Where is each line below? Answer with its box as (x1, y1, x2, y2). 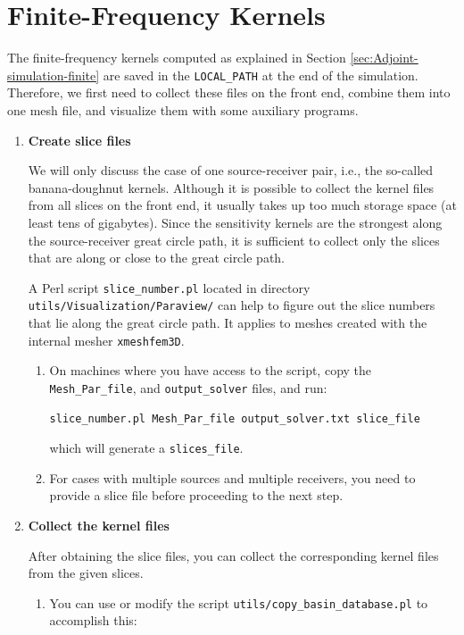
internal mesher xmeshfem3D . (28, 330, 185, 349)
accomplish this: (49, 611, 137, 630)
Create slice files (28, 130, 131, 149)
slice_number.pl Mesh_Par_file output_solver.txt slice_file (49, 412, 420, 425)
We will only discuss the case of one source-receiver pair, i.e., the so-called (28, 161, 434, 180)
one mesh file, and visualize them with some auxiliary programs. (7, 100, 359, 119)
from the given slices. (28, 564, 144, 582)
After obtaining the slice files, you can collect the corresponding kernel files (28, 546, 439, 564)
